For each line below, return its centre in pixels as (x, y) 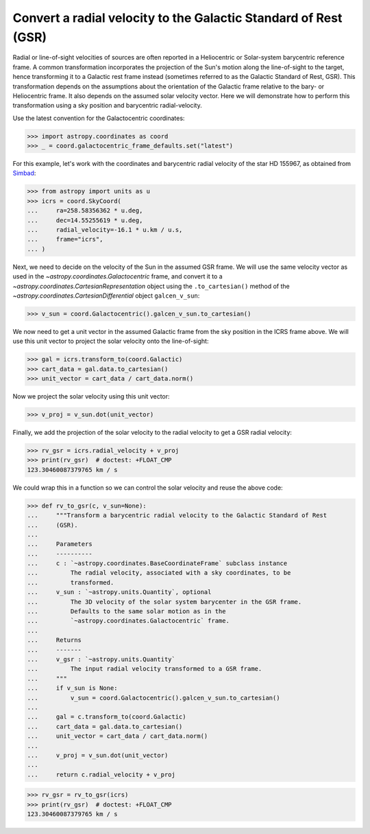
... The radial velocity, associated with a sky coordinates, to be (159, 573)
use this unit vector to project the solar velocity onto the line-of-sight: (111, 341)
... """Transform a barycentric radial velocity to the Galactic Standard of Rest (177, 515)
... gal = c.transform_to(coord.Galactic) (107, 717)
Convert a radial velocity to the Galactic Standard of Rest (177, 18)
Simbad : (24, 173)
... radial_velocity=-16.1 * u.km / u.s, (105, 229)
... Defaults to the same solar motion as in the (126, 611)
